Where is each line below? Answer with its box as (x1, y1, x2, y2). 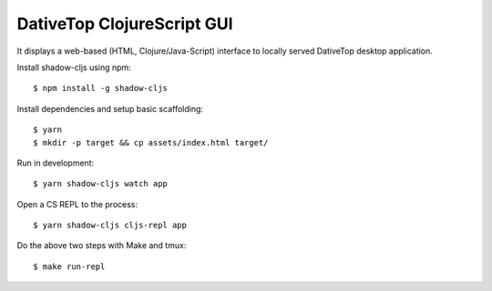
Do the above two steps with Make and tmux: (16, 240, 187, 251)
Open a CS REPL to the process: (16, 198, 138, 209)
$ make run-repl (33, 261, 106, 272)
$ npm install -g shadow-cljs (33, 83, 169, 94)
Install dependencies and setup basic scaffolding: (16, 103, 204, 114)
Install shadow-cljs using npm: (16, 62, 131, 73)
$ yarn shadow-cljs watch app (33, 178, 169, 189)
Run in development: (16, 157, 95, 168)
